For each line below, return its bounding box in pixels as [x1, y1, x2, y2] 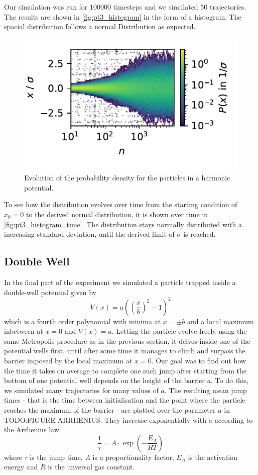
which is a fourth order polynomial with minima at [4, 316, 161, 326]
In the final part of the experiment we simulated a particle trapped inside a [4, 277, 236, 288]
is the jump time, [30, 451, 83, 462]
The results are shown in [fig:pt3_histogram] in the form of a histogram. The [4, 11, 241, 22]
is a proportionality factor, [92, 451, 174, 462]
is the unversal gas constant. [48, 461, 135, 472]
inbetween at [4, 326, 43, 336]
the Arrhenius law [4, 424, 59, 435]
